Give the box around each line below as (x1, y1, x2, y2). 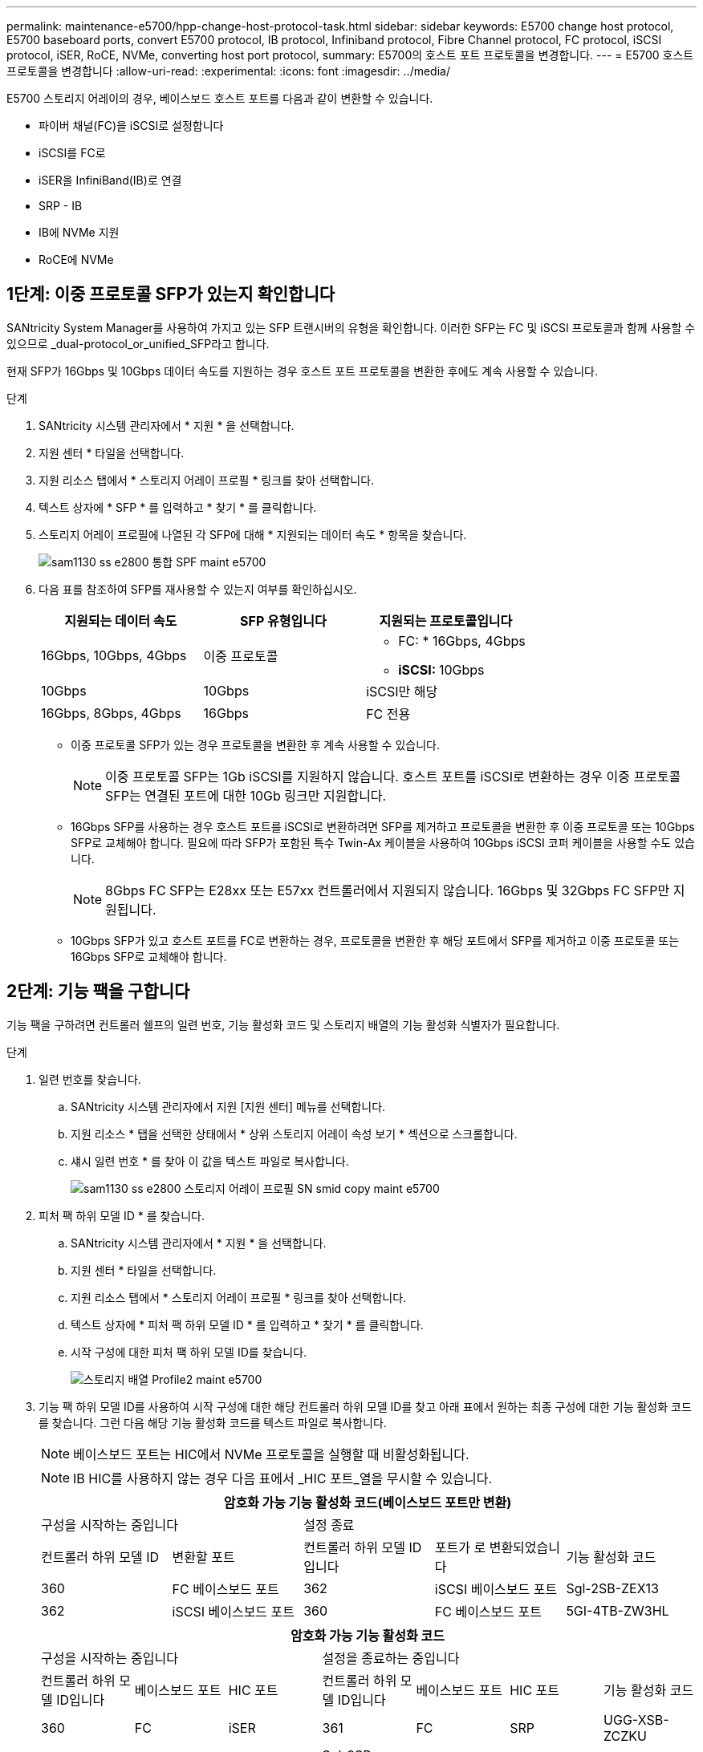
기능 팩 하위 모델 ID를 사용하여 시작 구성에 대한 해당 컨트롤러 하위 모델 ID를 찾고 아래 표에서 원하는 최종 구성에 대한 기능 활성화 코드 (39, 1399, 692, 1413)
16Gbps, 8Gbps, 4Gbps (41, 704, 181, 721)
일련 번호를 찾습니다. (39, 1072, 141, 1086)
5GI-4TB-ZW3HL (566, 1602, 669, 1619)
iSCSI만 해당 (366, 683, 438, 700)
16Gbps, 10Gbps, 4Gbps (41, 647, 187, 663)
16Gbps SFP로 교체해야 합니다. (71, 949, 227, 963)
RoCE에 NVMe (39, 253, 114, 266)
